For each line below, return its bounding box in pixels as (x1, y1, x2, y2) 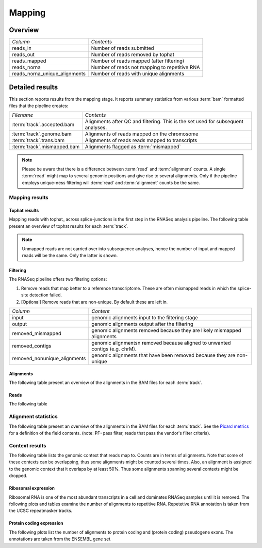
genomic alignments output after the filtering (91, 321, 194, 327)
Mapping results (9, 194, 49, 201)
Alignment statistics (9, 413, 58, 420)
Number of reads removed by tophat (91, 51, 175, 58)
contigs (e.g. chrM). (91, 346, 137, 352)
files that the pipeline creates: (9, 103, 68, 109)
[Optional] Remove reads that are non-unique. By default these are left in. (21, 299, 168, 305)
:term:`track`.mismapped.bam (12, 144, 80, 150)
